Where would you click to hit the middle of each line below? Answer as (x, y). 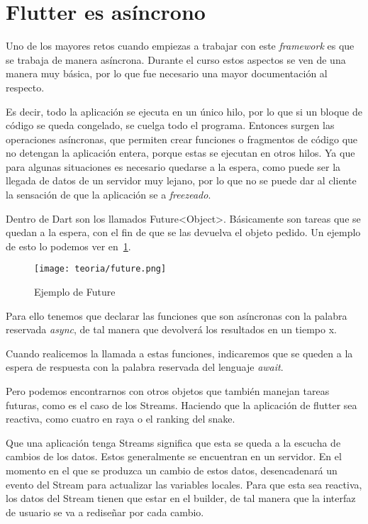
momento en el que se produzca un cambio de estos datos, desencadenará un (172, 470)
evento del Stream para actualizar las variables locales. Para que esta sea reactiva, (184, 484)
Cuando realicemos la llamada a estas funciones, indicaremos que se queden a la (179, 353)
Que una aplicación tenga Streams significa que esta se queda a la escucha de (173, 442)
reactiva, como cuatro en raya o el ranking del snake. (121, 419)
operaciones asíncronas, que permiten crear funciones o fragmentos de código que (182, 139)
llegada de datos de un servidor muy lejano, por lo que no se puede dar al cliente (181, 180)
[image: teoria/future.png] (100, 269)
